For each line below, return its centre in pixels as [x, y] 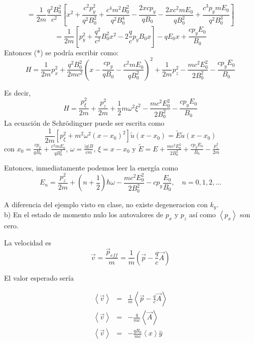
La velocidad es [28, 242]
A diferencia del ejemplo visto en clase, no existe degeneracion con [106, 204]
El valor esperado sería [39, 277]
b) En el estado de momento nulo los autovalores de [84, 214]
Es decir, [18, 92]
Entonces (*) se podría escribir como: [61, 52]
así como [202, 214]
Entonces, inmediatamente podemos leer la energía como [91, 168]
